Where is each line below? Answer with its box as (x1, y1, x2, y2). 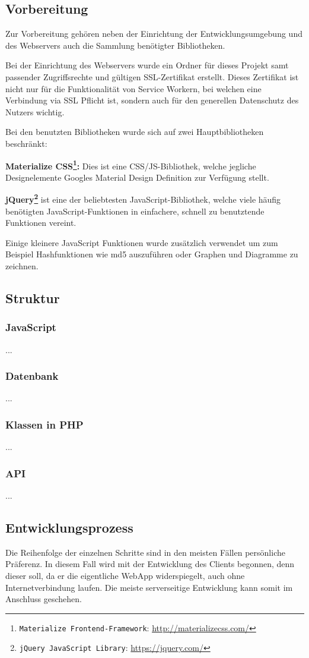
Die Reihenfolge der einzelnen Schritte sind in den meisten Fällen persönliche (5, 546, 285, 558)
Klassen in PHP (5, 417, 84, 432)
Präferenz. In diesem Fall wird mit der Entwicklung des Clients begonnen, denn (5, 558, 295, 570)
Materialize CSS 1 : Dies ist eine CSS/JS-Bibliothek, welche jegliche (5, 158, 256, 172)
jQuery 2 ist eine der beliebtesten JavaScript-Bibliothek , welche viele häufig (5, 191, 281, 206)
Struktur (5, 289, 60, 307)
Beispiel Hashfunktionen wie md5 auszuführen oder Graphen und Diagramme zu (5, 248, 298, 260)
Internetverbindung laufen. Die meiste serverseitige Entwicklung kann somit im (5, 581, 293, 593)
